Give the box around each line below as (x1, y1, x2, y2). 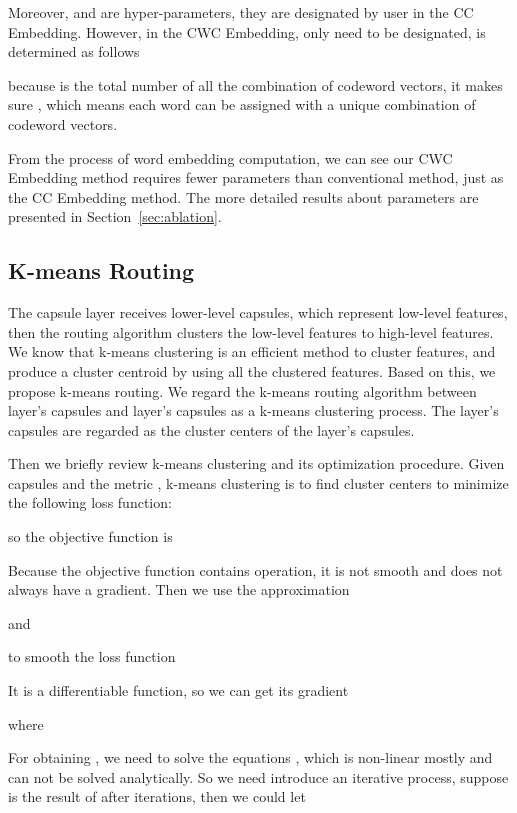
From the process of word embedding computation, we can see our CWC (8, 147, 453, 168)
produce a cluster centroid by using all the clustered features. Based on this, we (8, 360, 496, 381)
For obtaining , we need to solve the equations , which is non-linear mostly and (8, 747, 493, 768)
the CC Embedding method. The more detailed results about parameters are (8, 186, 479, 207)
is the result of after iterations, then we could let (8, 786, 306, 807)
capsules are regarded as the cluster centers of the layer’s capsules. (8, 419, 415, 440)
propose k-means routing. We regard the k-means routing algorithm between (8, 380, 477, 401)
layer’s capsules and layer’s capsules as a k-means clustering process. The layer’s (8, 400, 499, 421)
